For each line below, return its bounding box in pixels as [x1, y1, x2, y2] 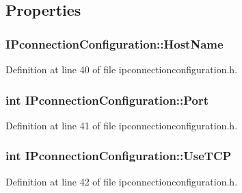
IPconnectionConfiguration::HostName [5, 35, 224, 52]
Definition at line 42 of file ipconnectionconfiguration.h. [5, 174, 238, 188]
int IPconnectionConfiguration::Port [5, 91, 209, 108]
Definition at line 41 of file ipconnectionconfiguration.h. [5, 118, 238, 132]
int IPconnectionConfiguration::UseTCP [5, 147, 232, 164]
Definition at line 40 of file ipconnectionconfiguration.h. [5, 62, 238, 76]
